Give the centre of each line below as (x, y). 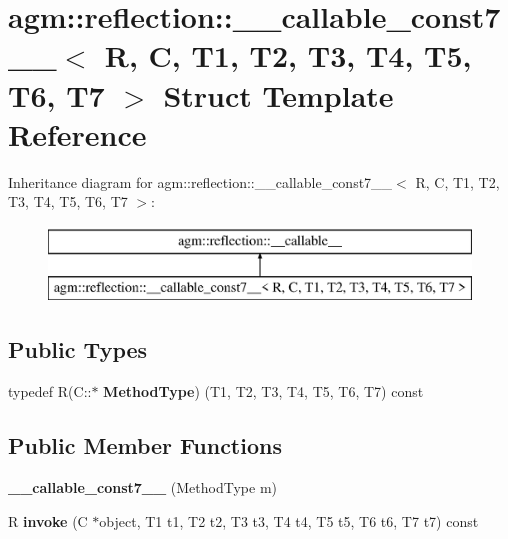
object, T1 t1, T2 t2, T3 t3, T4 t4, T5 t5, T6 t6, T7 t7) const (289, 520)
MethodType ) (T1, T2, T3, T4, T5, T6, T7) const (263, 391)
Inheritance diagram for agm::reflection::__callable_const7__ (200, 181)
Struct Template (278, 94)
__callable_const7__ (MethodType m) (143, 487)
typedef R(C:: (50, 391)
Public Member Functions (145, 445)
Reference (77, 133)
